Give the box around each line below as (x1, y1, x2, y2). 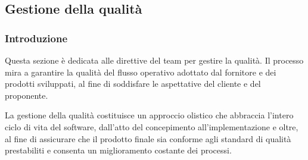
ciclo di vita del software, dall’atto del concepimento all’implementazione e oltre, (5, 120, 298, 133)
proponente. (5, 89, 48, 101)
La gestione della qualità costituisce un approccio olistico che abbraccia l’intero (5, 109, 294, 121)
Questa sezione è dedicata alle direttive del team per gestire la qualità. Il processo (5, 54, 304, 66)
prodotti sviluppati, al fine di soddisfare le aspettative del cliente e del (5, 77, 261, 90)
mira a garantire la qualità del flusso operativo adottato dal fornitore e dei (5, 65, 276, 78)
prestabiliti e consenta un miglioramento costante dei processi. (5, 144, 232, 156)
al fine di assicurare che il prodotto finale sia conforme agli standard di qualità (5, 132, 291, 145)
